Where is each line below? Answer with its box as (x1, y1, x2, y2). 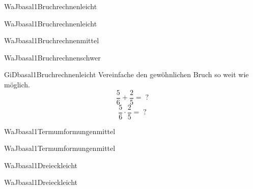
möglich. (4, 79, 30, 89)
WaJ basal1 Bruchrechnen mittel (4, 35, 99, 46)
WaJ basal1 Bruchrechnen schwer (4, 52, 101, 62)
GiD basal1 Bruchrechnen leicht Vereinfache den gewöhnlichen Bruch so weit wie (4, 69, 249, 80)
